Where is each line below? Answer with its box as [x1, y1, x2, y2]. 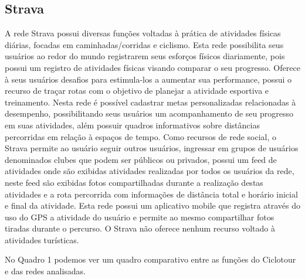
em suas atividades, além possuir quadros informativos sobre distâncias [5, 118, 260, 131]
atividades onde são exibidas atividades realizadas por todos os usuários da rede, [5, 165, 294, 177]
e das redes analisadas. [5, 265, 86, 277]
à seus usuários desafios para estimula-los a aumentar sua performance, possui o [5, 73, 292, 85]
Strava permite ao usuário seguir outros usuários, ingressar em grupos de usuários [5, 142, 299, 154]
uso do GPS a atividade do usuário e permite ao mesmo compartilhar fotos [5, 210, 274, 223]
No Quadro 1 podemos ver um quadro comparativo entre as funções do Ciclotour [5, 253, 296, 266]
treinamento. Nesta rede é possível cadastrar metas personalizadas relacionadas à [5, 96, 296, 108]
